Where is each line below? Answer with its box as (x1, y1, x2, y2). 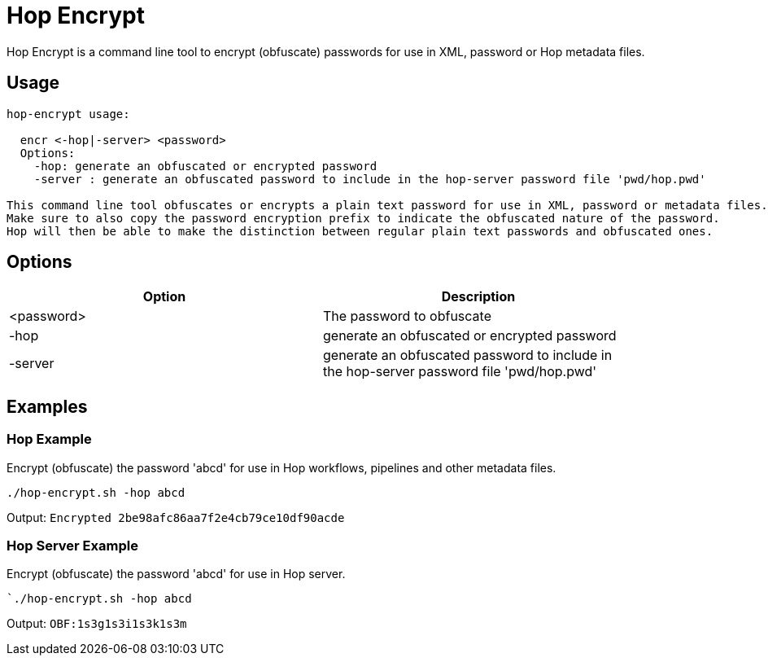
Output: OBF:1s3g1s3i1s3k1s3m (7, 616, 187, 631)
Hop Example (7, 431, 92, 448)
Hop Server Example (7, 537, 138, 555)
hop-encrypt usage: (7, 107, 130, 121)
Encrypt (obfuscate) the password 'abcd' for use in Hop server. (7, 567, 346, 581)
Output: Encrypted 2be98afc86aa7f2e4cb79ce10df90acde (7, 510, 345, 524)
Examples (7, 396, 88, 417)
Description (441, 288, 516, 305)
